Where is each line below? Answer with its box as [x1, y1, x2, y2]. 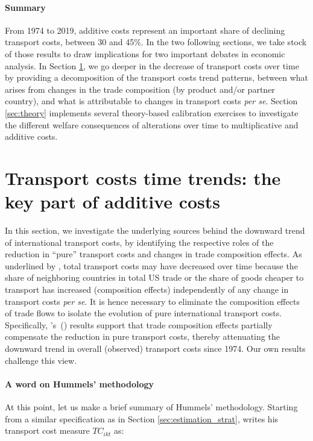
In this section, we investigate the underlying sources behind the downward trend [5, 224, 305, 237]
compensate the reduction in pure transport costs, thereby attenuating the [5, 330, 280, 343]
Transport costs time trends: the [5, 165, 281, 190]
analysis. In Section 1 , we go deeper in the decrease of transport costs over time [5, 59, 299, 72]
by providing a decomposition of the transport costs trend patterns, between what [5, 71, 309, 84]
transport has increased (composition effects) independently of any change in [5, 283, 289, 296]
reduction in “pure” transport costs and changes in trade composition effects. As [5, 248, 302, 260]
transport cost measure [5, 424, 90, 437]
